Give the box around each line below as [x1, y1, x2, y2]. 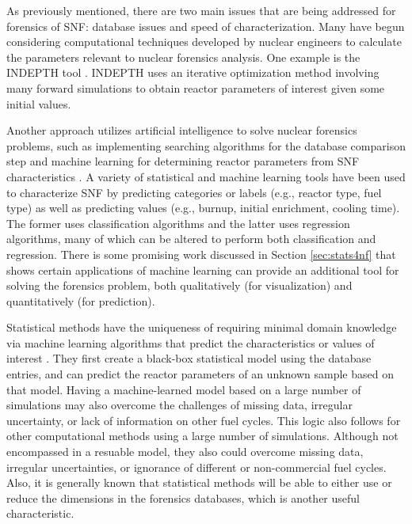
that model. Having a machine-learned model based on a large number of [6, 381, 361, 397]
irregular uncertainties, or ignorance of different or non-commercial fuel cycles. [6, 458, 387, 475]
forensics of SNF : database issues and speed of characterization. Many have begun [6, 17, 405, 34]
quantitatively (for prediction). [6, 292, 155, 309]
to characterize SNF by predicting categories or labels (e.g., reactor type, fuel [6, 184, 382, 200]
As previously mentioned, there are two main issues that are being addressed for [6, 2, 396, 18]
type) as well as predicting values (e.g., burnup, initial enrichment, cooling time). [6, 199, 400, 216]
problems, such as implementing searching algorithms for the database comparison [6, 137, 406, 154]
